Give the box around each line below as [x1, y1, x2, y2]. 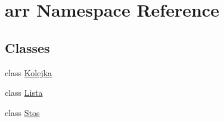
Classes [5, 38, 50, 57]
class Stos [5, 106, 40, 118]
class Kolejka [5, 66, 52, 79]
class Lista [5, 86, 43, 99]
